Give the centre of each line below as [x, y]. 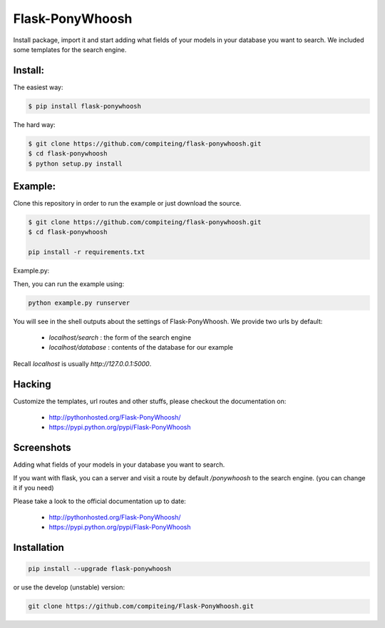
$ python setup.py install [75, 163]
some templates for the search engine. [70, 49]
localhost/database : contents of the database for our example [141, 348]
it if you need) [34, 488]
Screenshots [42, 448]
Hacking [32, 384]
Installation [38, 548]
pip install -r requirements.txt [87, 252]
